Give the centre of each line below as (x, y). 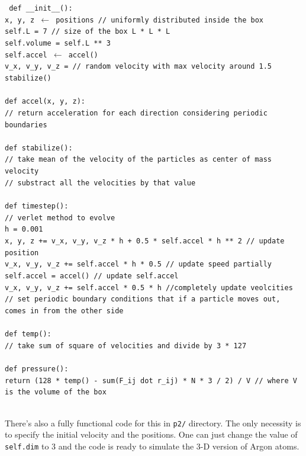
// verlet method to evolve (60, 218)
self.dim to (27, 446)
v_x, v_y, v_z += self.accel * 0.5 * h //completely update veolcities (149, 288)
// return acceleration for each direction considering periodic (136, 113)
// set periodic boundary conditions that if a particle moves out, (143, 299)
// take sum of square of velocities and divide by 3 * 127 (126, 346)
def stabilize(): (39, 148)
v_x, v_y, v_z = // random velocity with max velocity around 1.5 (138, 67)
